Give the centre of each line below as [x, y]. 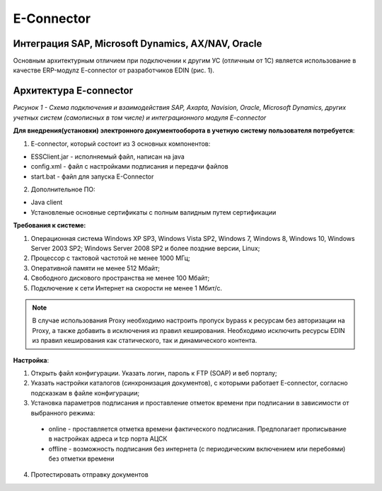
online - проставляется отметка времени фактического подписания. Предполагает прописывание [197, 429]
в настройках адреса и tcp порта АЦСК [108, 439]
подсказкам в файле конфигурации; [85, 393]
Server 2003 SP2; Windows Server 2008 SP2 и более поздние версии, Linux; [145, 249]
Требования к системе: [50, 225]
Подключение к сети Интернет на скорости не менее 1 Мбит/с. [127, 288]
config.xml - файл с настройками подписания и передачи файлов [130, 167]
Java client [47, 203]
